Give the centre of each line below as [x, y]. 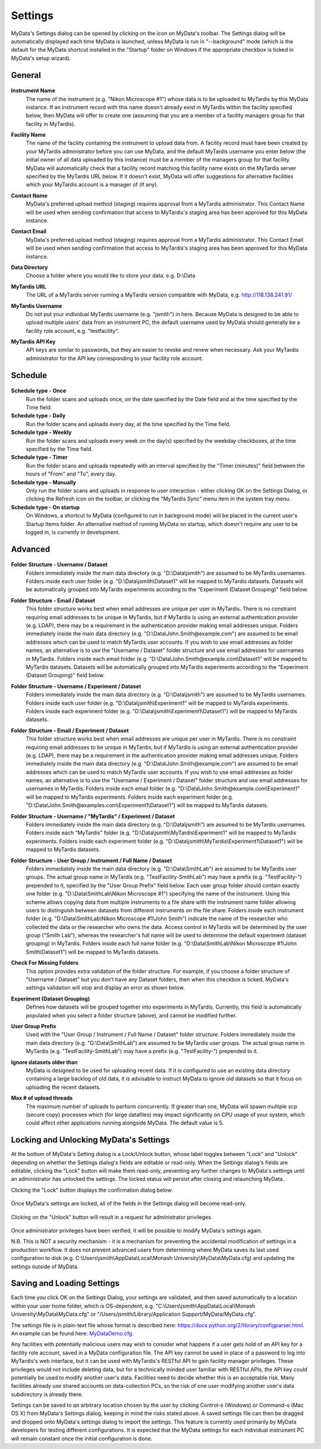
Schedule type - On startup [45, 507]
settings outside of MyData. [45, 1267]
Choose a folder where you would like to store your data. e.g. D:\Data [111, 276]
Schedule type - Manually [44, 482]
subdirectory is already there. [47, 1394]
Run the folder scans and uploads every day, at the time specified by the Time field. [128, 424]
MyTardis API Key [33, 342]
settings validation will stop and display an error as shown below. [106, 988]
